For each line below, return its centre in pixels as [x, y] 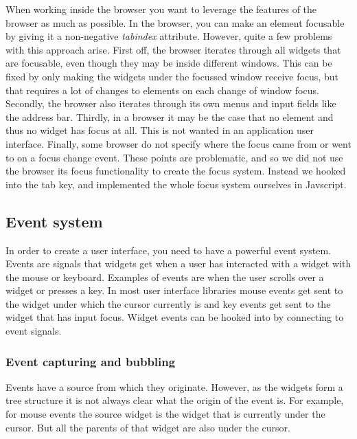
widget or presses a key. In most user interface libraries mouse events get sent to [174, 290]
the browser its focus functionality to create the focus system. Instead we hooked [176, 171]
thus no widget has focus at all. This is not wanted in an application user [160, 130]
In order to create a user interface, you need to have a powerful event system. [169, 250]
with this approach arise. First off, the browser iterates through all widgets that [173, 49]
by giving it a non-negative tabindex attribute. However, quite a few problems [169, 36]
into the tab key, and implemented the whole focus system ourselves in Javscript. [176, 184]
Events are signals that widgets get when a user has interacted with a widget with [178, 263]
